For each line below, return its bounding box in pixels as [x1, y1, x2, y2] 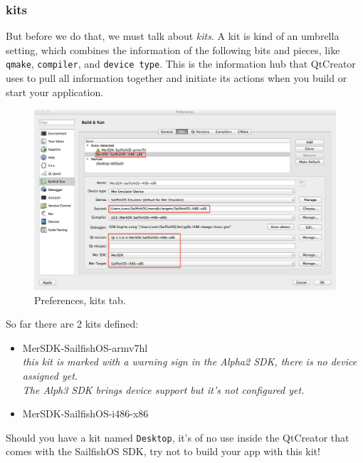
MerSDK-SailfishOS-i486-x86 [22, 406, 149, 421]
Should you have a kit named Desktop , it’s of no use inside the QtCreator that [6, 430, 349, 444]
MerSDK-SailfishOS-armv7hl [22, 340, 148, 355]
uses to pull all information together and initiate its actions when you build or [6, 71, 347, 85]
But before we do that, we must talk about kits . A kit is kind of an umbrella [6, 28, 340, 43]
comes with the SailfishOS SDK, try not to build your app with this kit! [6, 444, 320, 459]
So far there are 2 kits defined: [6, 316, 139, 331]
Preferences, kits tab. [34, 292, 126, 307]
